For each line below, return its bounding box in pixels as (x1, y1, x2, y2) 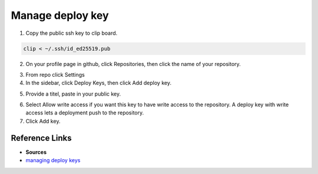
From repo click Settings (25, 71, 85, 78)
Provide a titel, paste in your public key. (25, 90, 121, 97)
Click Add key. (25, 117, 61, 124)
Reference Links (11, 133, 72, 143)
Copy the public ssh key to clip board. (25, 29, 118, 37)
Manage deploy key (11, 9, 109, 22)
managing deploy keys (25, 157, 81, 164)
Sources (25, 148, 47, 156)
